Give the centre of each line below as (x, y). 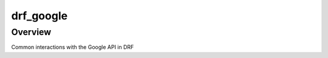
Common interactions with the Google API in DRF (73, 47)
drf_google (39, 16)
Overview (31, 32)
